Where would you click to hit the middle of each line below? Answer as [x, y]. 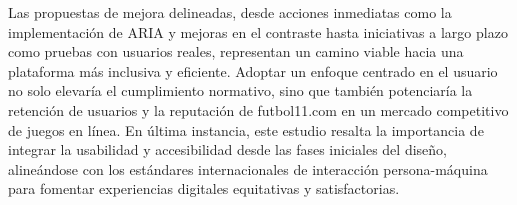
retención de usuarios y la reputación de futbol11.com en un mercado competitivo [258, 109]
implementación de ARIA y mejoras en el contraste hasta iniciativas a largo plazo [258, 31]
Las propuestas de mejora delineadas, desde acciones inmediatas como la [230, 12]
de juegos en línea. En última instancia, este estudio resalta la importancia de [246, 129]
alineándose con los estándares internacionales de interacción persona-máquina [248, 168]
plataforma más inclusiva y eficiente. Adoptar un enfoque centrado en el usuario [253, 70]
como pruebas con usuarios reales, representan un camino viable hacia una [236, 51]
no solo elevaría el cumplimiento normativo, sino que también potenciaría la [240, 90]
